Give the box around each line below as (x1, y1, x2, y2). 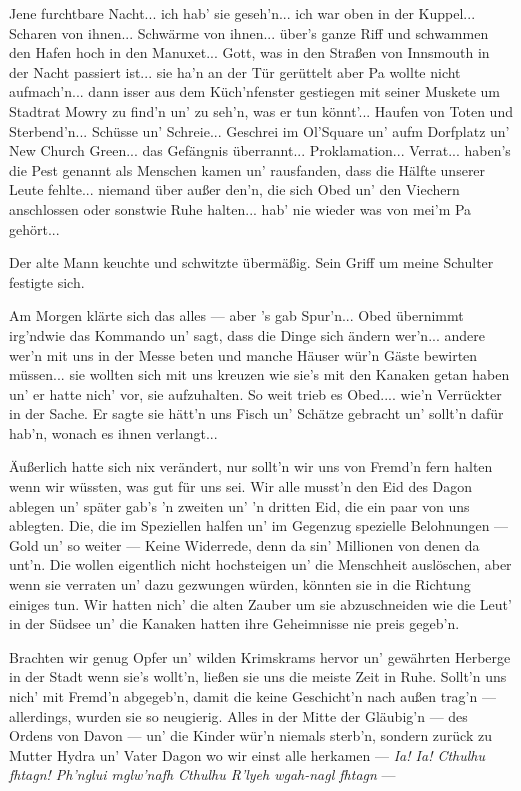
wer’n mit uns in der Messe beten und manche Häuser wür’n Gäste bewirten (9, 344, 478, 365)
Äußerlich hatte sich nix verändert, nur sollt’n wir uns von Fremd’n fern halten (9, 456, 493, 477)
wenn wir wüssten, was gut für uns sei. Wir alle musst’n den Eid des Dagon (9, 476, 473, 497)
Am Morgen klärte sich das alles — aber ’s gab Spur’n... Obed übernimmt (9, 305, 464, 326)
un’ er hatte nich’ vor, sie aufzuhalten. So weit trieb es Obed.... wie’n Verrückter (9, 383, 502, 404)
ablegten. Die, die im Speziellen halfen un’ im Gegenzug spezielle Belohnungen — (9, 515, 509, 536)
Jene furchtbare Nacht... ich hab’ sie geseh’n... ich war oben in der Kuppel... (9, 3, 476, 23)
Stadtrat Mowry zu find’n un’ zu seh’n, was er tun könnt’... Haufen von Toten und (9, 100, 513, 121)
